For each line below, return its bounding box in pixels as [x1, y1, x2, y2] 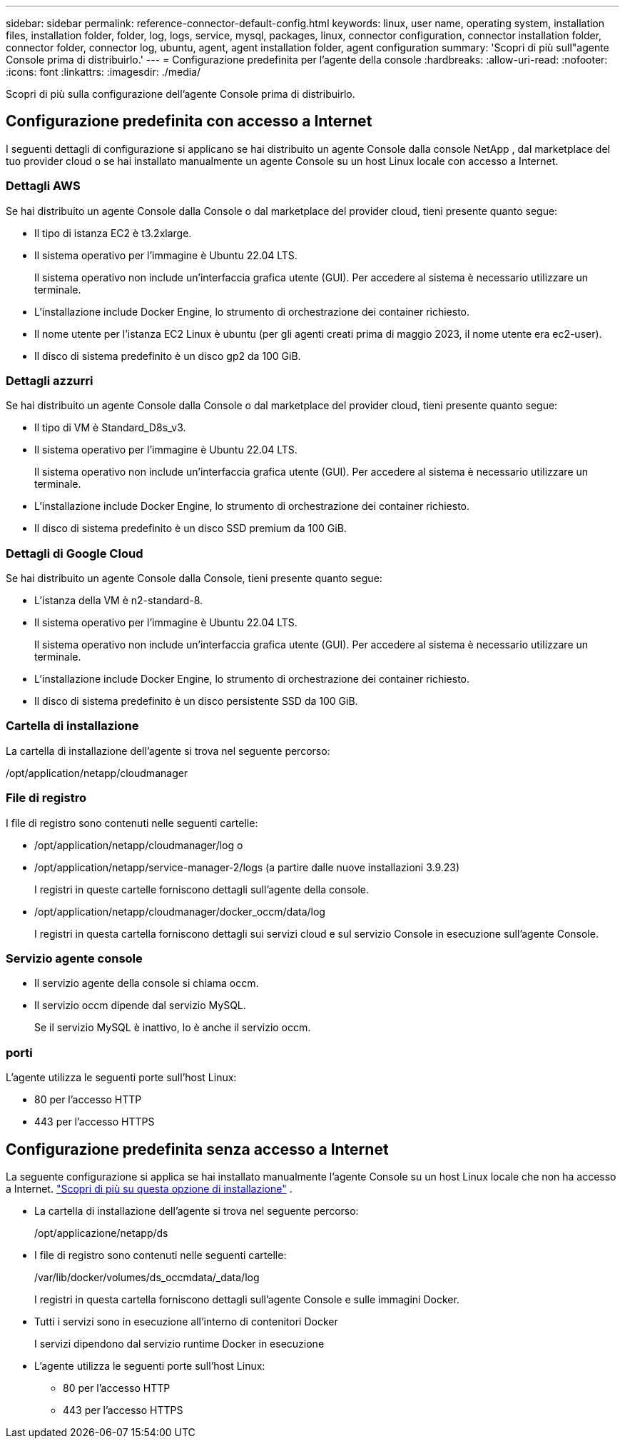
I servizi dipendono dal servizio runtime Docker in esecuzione [34, 1337, 325, 1350]
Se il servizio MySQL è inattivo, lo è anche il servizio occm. [34, 1021, 311, 1034]
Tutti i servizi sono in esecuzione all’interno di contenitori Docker [34, 1315, 338, 1328]
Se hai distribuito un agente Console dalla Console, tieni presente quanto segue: [6, 572, 382, 585]
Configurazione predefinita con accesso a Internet [6, 112, 372, 131]
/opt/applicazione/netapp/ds [34, 1226, 168, 1239]
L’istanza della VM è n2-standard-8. [34, 594, 203, 607]
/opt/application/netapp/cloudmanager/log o [34, 838, 243, 851]
